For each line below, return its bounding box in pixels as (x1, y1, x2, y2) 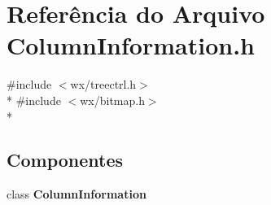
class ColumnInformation (7, 185, 146, 203)
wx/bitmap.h (80, 91, 145, 108)
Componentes (7, 147, 124, 172)
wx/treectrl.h (70, 76, 137, 93)
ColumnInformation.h (7, 28, 255, 62)
